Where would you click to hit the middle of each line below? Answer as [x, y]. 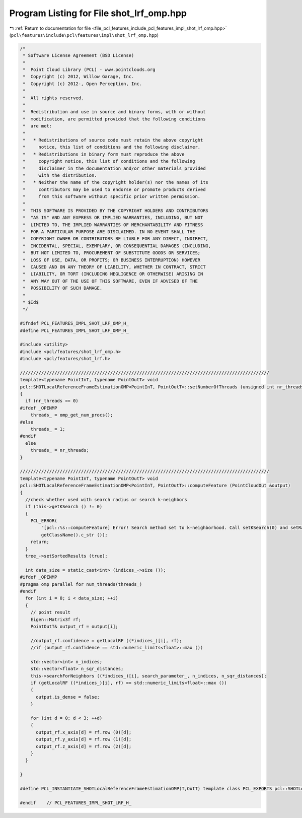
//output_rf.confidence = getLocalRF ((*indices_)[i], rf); [106, 640]
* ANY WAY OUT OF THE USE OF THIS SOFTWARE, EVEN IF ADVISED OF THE [110, 281]
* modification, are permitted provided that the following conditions [114, 119]
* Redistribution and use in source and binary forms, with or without [114, 112]
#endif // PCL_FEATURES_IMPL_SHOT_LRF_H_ [76, 803]
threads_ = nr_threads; [60, 450]
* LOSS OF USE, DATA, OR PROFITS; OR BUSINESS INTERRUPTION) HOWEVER [112, 260]
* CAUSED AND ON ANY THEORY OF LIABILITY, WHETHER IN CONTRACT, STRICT [114, 267]
